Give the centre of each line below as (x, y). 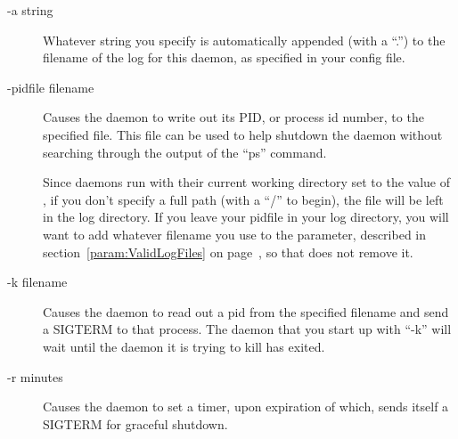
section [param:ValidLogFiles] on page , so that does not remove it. (228, 252)
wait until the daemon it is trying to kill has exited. (184, 346)
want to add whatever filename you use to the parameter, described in (235, 234)
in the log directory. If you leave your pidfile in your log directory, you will (246, 217)
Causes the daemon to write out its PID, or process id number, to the (233, 117)
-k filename (37, 282)
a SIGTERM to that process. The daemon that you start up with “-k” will (247, 329)
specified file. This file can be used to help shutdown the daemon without (243, 134)
